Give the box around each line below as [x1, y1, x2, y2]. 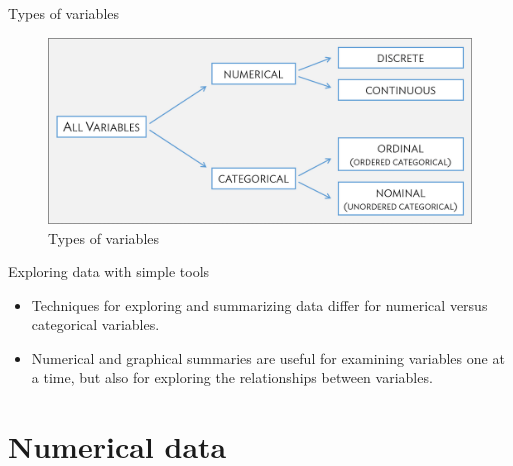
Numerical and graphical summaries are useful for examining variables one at [31, 347, 505, 368]
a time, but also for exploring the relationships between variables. [31, 367, 433, 388]
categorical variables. [31, 314, 160, 335]
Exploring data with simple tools [8, 261, 210, 282]
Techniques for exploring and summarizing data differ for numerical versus [31, 294, 488, 315]
